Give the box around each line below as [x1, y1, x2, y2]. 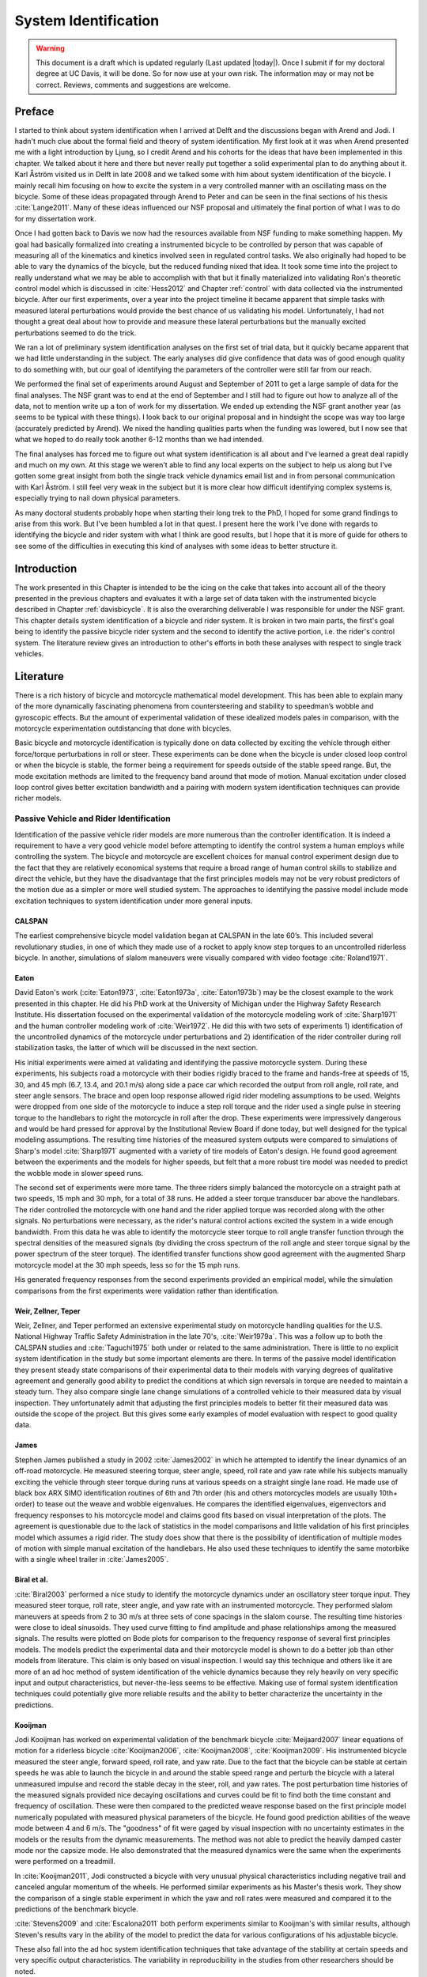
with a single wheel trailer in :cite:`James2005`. [14, 1555, 169, 1564]
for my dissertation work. [14, 214, 96, 223]
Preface [14, 104, 55, 118]
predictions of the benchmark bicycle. [14, 1904, 138, 1914]
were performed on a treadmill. [14, 1857, 116, 1866]
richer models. [14, 793, 62, 803]
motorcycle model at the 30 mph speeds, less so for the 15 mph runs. [14, 1260, 240, 1269]
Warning [36, 43, 65, 53]
